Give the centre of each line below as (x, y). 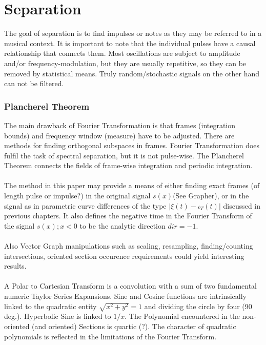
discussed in (242, 205)
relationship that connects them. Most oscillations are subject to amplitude (122, 53)
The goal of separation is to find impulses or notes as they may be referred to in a (133, 33)
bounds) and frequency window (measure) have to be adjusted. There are (119, 135)
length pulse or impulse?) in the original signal (77, 196)
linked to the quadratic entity (50, 306)
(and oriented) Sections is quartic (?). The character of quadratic (134, 326)
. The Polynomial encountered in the (182, 316)
